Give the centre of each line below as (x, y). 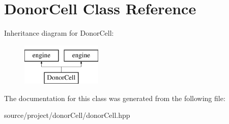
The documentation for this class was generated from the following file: (115, 98)
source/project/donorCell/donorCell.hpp (67, 115)
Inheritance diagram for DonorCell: (59, 33)
